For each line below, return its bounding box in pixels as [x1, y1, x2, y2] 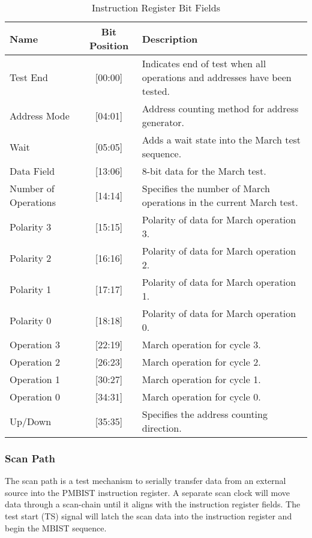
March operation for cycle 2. [142, 355, 261, 369]
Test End [10, 70, 48, 84]
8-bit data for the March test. [142, 164, 266, 178]
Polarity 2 [10, 250, 52, 265]
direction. [142, 421, 182, 435]
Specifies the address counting [142, 407, 268, 421]
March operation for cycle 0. [142, 390, 261, 403]
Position [89, 38, 129, 52]
